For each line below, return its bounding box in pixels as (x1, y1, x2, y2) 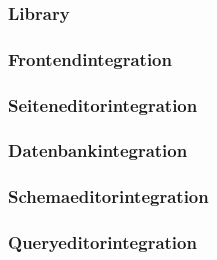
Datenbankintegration (8, 138, 188, 163)
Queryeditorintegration (8, 230, 197, 255)
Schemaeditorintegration (8, 184, 209, 209)
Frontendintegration (8, 46, 172, 71)
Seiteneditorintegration (8, 92, 198, 117)
